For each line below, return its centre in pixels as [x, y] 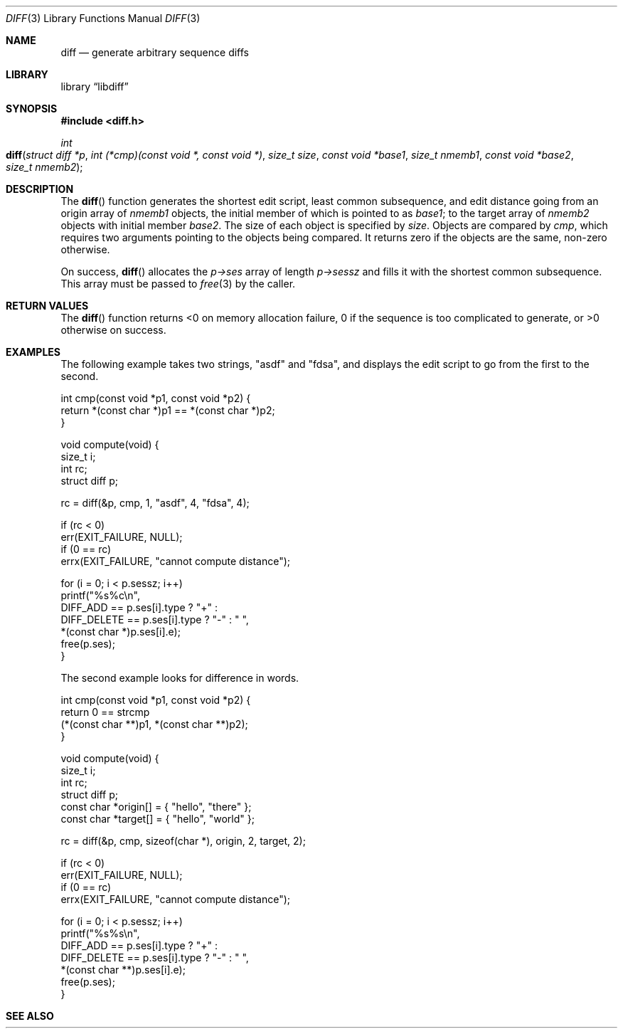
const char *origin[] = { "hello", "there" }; [156, 807]
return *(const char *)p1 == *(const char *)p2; [168, 410]
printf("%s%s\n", [100, 933]
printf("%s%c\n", [100, 595]
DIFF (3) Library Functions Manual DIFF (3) [103, 18]
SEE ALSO [30, 1016]
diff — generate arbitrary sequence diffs [155, 52]
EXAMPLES [33, 352]
